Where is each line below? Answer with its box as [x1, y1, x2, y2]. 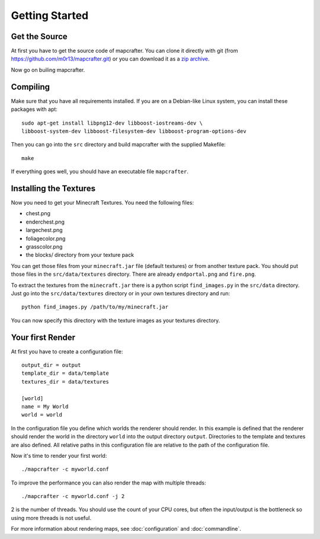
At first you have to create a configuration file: [11, 347, 123, 355]
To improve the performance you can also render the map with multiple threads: [11, 479, 206, 486]
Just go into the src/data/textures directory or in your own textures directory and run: [11, 289, 231, 296]
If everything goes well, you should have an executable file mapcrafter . [11, 168, 189, 175]
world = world [21, 412, 62, 418]
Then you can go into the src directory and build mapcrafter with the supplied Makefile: [11, 141, 226, 148]
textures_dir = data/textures [21, 378, 110, 385]
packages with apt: [11, 106, 57, 113]
